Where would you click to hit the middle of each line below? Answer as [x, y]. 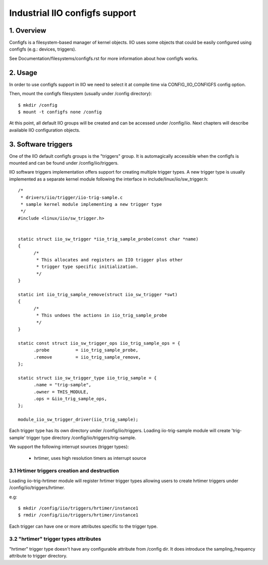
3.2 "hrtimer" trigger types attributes [55, 539]
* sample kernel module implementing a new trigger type [91, 204]
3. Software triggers [41, 144]
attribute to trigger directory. [38, 556]
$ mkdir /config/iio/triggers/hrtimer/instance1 [78, 508]
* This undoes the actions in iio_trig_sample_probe [102, 315]
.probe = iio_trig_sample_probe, [86, 350]
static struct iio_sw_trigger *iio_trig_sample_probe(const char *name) [108, 239]
